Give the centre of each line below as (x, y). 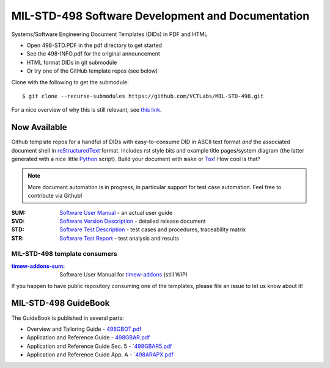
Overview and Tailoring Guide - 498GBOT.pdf (84, 329)
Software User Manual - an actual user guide (116, 212)
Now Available (39, 127)
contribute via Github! (55, 196)
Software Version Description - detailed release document (133, 221)
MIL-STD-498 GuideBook (61, 303)
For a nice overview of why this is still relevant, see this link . (86, 110)
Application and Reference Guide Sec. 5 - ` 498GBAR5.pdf (99, 346)
